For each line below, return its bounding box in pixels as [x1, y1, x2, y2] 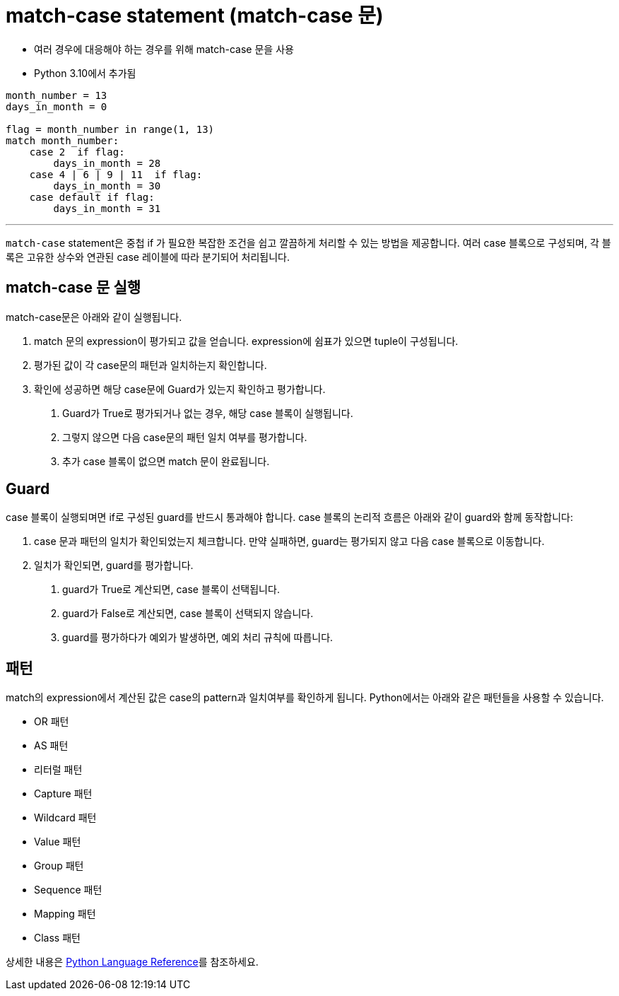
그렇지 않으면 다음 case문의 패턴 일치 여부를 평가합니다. [62, 430, 307, 443]
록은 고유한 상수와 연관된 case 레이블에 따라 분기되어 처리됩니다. [6, 250, 290, 263]
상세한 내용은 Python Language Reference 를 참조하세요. [6, 956, 259, 968]
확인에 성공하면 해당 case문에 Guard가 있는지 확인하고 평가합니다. [34, 382, 326, 395]
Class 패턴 [34, 932, 81, 944]
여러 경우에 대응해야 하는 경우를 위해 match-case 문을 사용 [34, 42, 294, 55]
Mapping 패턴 [34, 908, 96, 920]
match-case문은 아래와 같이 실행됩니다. [6, 310, 182, 323]
